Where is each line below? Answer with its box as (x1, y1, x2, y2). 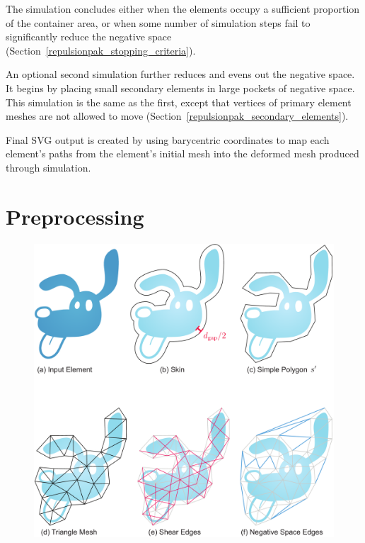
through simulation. (6, 159, 91, 174)
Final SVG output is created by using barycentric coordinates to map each (6, 132, 330, 147)
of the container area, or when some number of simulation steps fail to (6, 15, 311, 30)
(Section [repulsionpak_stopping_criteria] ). (6, 43, 196, 57)
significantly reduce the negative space (6, 29, 172, 44)
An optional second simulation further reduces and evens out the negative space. (6, 67, 355, 82)
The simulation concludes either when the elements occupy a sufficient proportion (6, 1, 360, 16)
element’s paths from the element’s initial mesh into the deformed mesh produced (6, 146, 359, 161)
